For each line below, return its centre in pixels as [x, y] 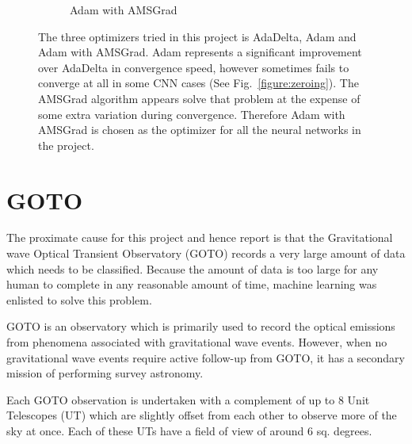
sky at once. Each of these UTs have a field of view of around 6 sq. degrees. [189, 431]
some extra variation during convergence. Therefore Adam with [192, 114]
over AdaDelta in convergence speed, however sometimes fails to [194, 67]
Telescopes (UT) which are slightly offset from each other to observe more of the [202, 415]
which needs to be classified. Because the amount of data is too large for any [193, 268]
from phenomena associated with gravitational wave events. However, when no [197, 342]
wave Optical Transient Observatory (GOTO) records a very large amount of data [206, 253]
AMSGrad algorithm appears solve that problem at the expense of [199, 98]
